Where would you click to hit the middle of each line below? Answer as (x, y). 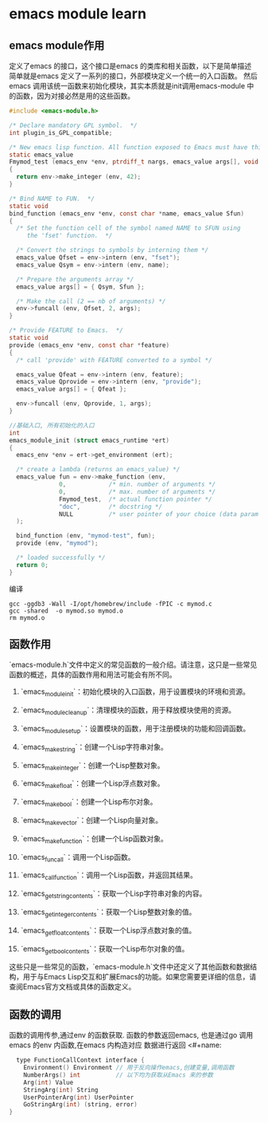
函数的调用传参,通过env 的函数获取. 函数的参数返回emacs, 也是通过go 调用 (131, 1035)
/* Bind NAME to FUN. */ (52, 199)
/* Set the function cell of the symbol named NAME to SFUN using (128, 228)
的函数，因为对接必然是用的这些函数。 (72, 96)
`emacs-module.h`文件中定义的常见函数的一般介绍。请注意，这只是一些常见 (133, 665)
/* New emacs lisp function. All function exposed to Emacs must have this (137, 147)
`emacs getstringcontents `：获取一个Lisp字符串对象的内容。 (113, 894)
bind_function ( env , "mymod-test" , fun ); (86, 536)
